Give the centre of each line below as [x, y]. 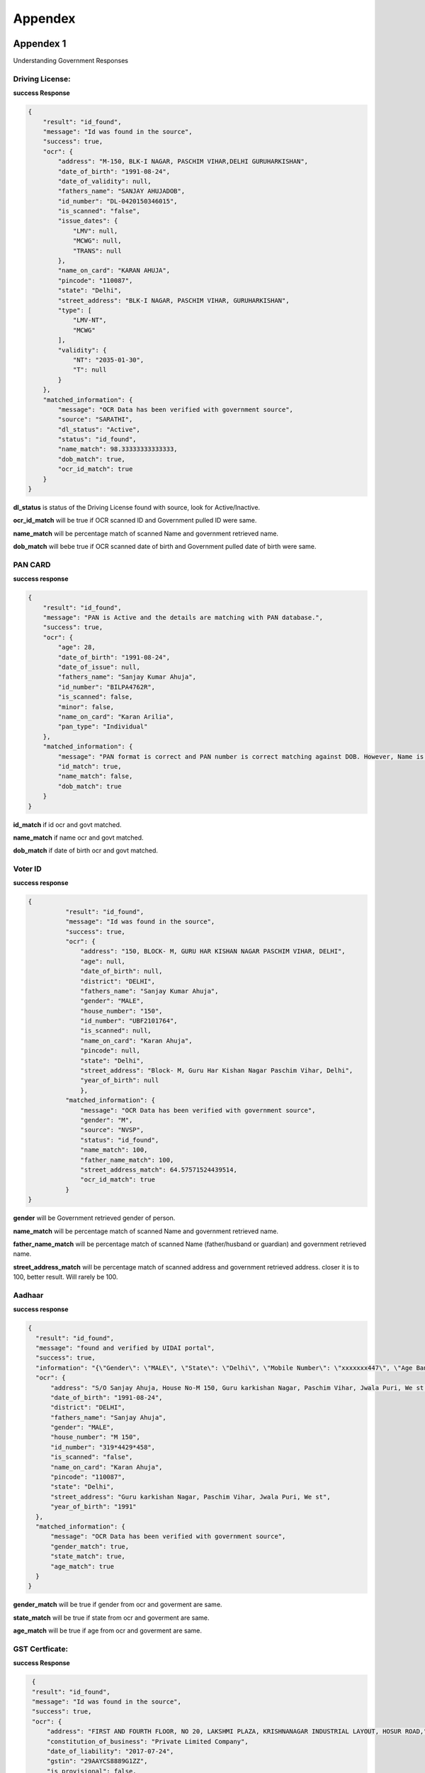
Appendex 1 [40, 44]
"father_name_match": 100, [127, 1160]
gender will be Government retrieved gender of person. [94, 1218]
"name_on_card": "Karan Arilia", [116, 717]
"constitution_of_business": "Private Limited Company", [147, 1741]
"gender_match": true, [90, 1546]
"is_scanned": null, [116, 1031]
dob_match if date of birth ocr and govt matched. [86, 850]
